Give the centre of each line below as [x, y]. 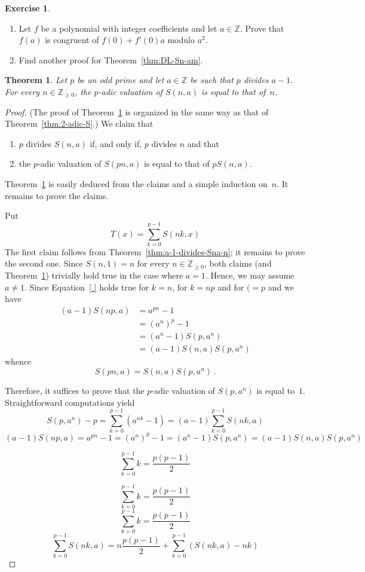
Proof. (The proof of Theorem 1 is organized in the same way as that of [137, 111]
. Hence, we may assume [250, 275]
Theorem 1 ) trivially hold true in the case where [94, 275]
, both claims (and [238, 263]
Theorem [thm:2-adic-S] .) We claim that [79, 123]
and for [231, 287]
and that [203, 143]
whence [18, 361]
